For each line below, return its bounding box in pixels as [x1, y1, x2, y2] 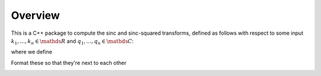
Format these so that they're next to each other [11, 59, 127, 66]
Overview [11, 9, 60, 22]
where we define [11, 48, 53, 55]
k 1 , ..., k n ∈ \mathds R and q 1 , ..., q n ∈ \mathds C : [11, 37, 134, 46]
